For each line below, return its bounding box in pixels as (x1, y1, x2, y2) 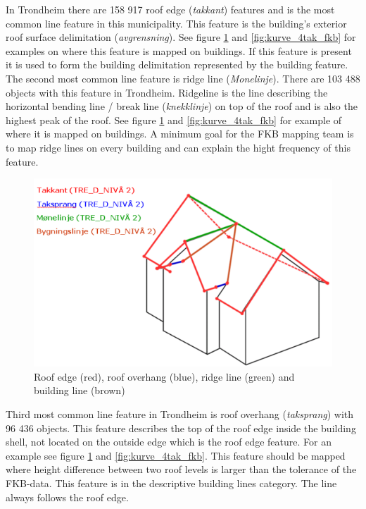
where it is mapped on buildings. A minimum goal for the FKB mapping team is (6, 126, 354, 141)
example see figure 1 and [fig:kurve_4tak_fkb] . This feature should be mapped (6, 448, 346, 462)
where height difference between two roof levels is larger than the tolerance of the (6, 462, 357, 477)
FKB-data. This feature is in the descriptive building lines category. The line (6, 476, 337, 490)
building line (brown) (34, 383, 125, 398)
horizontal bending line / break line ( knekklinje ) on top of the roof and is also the (6, 99, 358, 114)
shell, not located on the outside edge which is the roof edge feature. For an (6, 434, 332, 449)
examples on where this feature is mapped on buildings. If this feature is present (6, 43, 352, 58)
